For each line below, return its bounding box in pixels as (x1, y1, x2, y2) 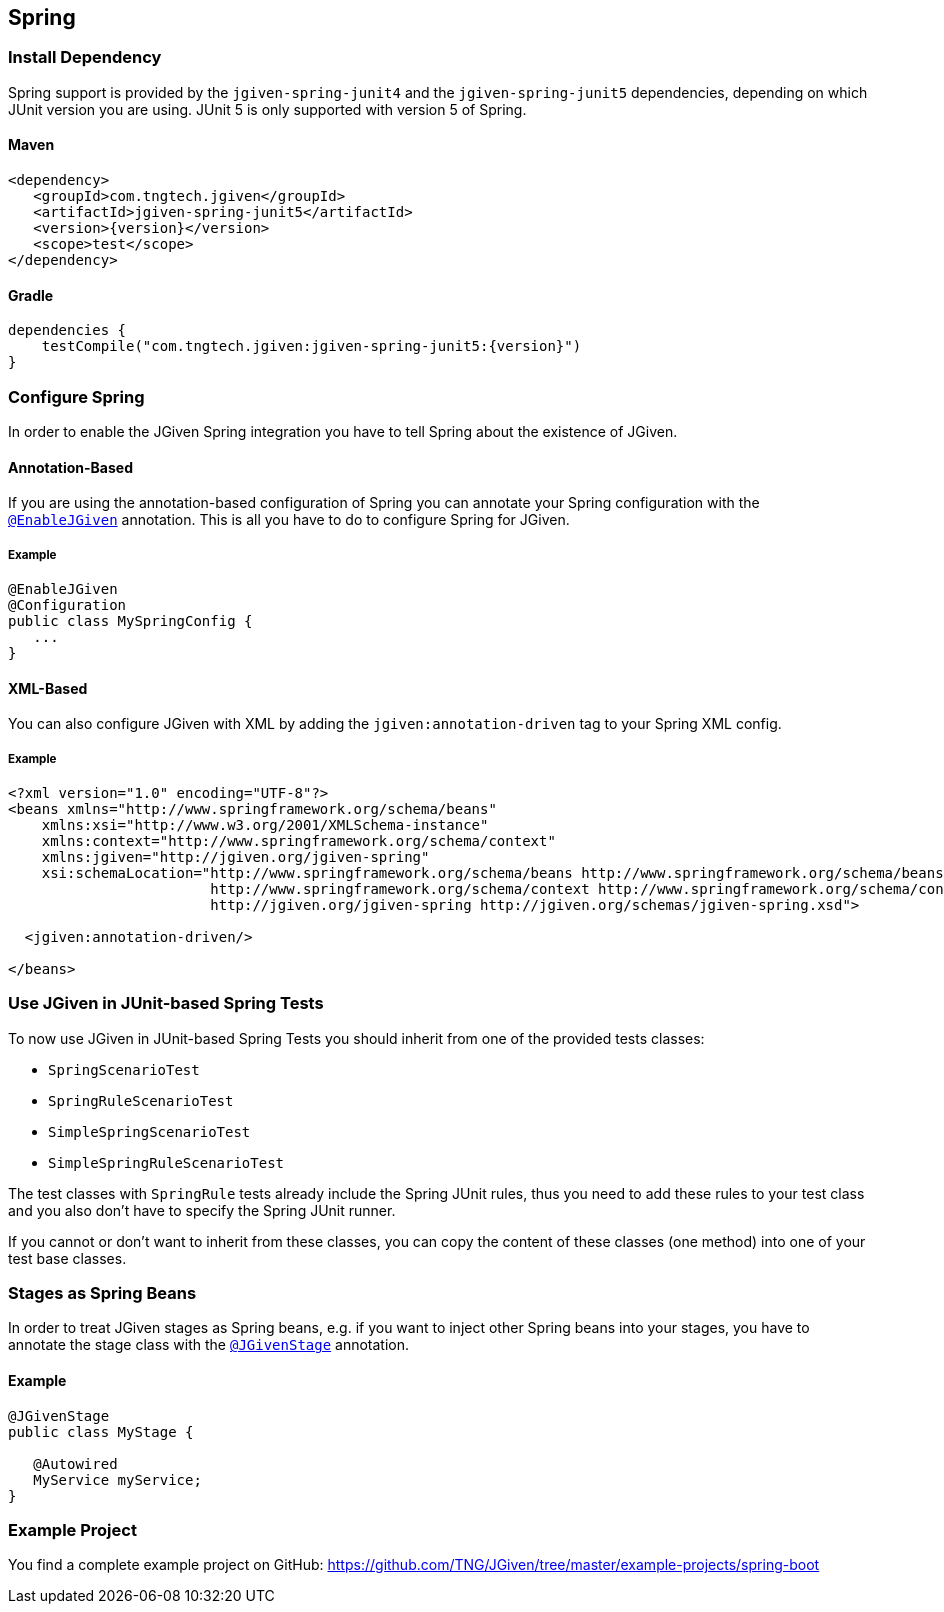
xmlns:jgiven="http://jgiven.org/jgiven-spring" (41, 848, 430, 865)
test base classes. (8, 1249, 127, 1267)
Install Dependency (8, 47, 162, 68)
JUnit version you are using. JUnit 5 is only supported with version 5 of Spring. (8, 100, 527, 118)
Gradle (8, 286, 54, 304)
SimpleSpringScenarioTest (48, 1123, 251, 1140)
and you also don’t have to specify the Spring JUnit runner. (8, 1201, 396, 1219)
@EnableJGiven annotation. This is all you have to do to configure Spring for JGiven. (8, 511, 570, 529)
